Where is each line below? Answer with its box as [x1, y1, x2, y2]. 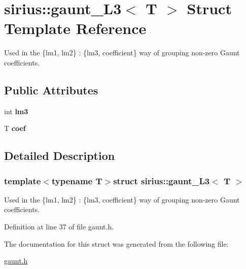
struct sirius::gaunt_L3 [113, 174, 210, 187]
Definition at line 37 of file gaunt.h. [4, 221, 114, 232]
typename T [51, 174, 102, 187]
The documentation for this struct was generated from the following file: [4, 238, 229, 249]
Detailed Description [4, 148, 115, 163]
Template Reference [4, 18, 147, 39]
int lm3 [4, 106, 28, 116]
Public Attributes [4, 82, 98, 97]
